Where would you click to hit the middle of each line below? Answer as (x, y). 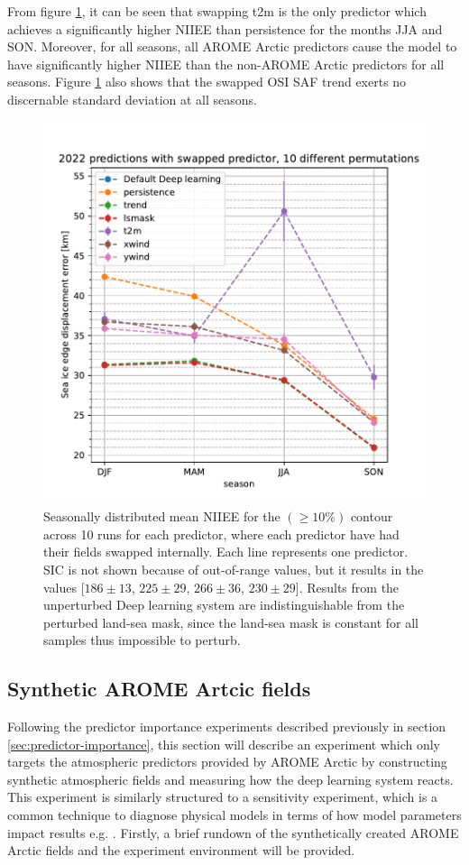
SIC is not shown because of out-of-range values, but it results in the (234, 569)
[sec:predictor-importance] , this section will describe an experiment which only (224, 744)
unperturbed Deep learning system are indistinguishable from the (224, 605)
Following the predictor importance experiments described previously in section (227, 727)
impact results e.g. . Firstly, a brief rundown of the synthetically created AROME (233, 832)
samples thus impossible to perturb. (142, 640)
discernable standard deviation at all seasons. (132, 99)
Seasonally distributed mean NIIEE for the (162, 516)
